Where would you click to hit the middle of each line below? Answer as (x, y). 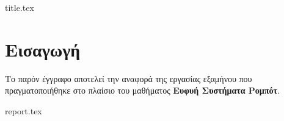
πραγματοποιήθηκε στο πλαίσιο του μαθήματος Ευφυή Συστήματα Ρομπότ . (142, 90)
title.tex (20, 7)
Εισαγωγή (43, 49)
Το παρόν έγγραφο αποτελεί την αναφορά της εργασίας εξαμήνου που (129, 78)
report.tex (24, 110)
